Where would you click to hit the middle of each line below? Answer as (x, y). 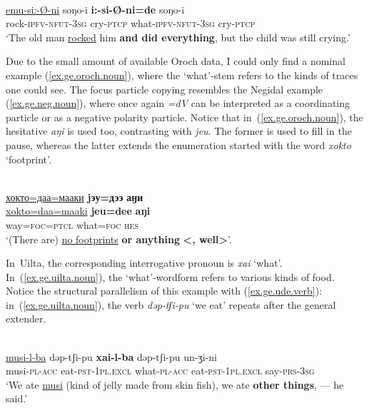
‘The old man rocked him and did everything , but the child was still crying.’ (178, 37)
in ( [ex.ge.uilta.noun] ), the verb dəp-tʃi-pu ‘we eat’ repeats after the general (171, 304)
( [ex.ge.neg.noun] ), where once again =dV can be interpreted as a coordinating (178, 103)
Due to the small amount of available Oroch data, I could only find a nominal (176, 61)
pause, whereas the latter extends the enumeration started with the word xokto (178, 144)
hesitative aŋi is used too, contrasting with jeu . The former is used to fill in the (179, 131)
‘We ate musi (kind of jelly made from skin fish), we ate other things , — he (175, 384)
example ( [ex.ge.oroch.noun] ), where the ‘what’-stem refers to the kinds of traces (182, 75)
